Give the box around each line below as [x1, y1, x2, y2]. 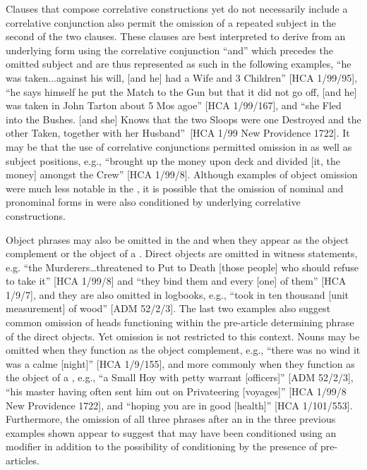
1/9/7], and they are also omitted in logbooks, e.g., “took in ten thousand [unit [6, 287, 349, 302]
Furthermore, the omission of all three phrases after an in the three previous [6, 412, 336, 426]
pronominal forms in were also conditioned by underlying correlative [6, 194, 301, 209]
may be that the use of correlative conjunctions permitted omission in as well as [6, 139, 352, 154]
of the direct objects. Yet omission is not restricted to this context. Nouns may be [6, 328, 360, 343]
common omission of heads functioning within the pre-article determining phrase [6, 315, 354, 330]
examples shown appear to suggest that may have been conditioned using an [6, 425, 337, 440]
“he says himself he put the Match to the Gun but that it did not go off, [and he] [6, 84, 357, 99]
